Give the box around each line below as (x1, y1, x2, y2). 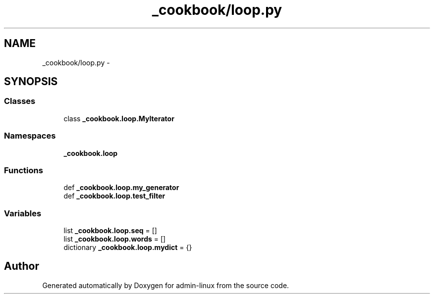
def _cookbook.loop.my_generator (63, 183, 179, 192)
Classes (4, 96, 36, 106)
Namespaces (4, 131, 56, 141)
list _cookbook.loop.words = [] (63, 235, 166, 244)
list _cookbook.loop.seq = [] (63, 226, 157, 235)
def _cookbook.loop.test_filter (63, 192, 165, 200)
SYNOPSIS (4, 75, 58, 88)
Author (4, 260, 39, 273)
